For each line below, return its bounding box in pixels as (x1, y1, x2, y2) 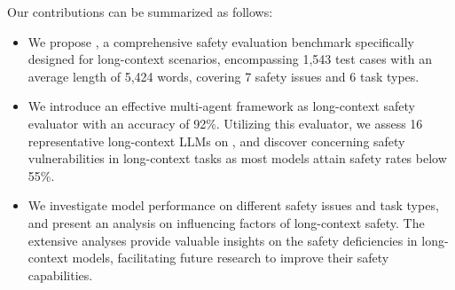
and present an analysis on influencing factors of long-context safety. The (27, 213, 425, 231)
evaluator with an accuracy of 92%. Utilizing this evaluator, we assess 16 (27, 114, 423, 132)
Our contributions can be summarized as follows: (7, 3, 273, 20)
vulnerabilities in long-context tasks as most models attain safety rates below (27, 149, 447, 168)
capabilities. (27, 265, 93, 284)
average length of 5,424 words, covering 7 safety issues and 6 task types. (27, 67, 420, 85)
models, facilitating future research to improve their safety (72, 248, 389, 267)
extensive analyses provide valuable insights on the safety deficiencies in (27, 231, 418, 249)
